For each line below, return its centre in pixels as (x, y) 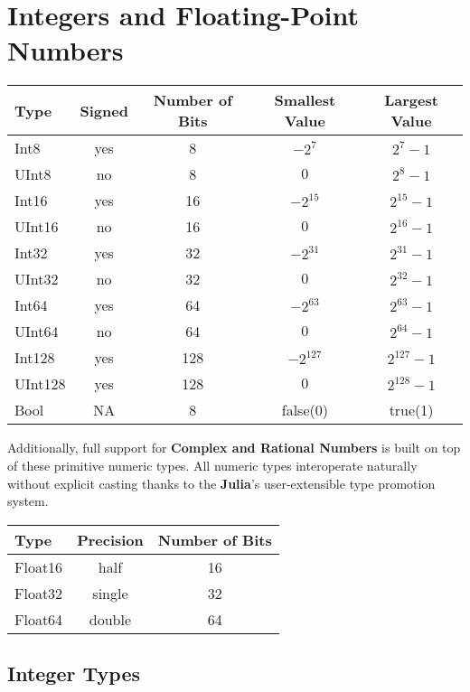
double (110, 619)
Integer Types (74, 673)
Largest (411, 100)
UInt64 (37, 332)
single (110, 593)
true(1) (411, 410)
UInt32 (37, 279)
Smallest (305, 100)
